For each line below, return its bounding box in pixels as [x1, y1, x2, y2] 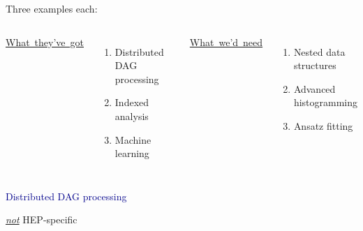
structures [293, 58, 336, 73]
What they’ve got [6, 34, 84, 49]
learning [114, 146, 149, 161]
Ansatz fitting [293, 118, 353, 133]
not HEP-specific [6, 212, 77, 227]
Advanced [293, 81, 336, 96]
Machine [114, 132, 151, 147]
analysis [114, 108, 149, 123]
